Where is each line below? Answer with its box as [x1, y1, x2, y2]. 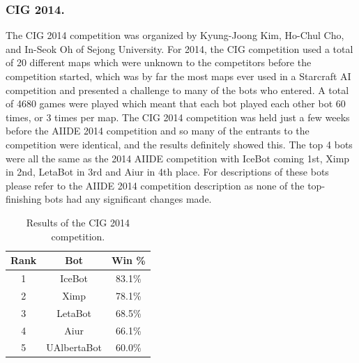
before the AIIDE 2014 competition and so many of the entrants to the [6, 123, 310, 138]
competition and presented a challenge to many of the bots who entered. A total [6, 82, 349, 97]
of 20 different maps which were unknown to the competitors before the [6, 55, 312, 70]
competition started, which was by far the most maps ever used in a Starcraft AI [6, 69, 351, 83]
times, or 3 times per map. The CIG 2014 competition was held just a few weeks [6, 109, 350, 124]
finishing [6, 192, 42, 206]
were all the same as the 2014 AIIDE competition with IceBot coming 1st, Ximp [6, 150, 350, 165]
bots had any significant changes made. [45, 192, 212, 206]
